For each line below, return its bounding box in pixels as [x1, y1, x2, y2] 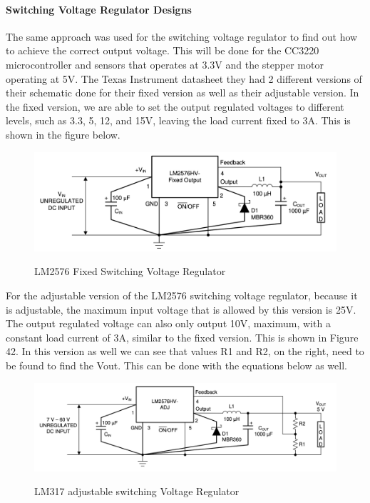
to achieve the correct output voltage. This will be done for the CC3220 [6, 43, 319, 58]
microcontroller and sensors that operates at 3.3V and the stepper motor [6, 56, 324, 71]
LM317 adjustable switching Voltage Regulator [34, 484, 240, 499]
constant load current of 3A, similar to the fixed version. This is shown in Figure [6, 329, 359, 344]
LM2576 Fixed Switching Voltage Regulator [34, 264, 226, 279]
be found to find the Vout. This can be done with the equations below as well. [6, 357, 347, 372]
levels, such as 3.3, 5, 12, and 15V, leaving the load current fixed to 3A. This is [6, 113, 351, 128]
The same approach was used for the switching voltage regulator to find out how [6, 29, 358, 44]
